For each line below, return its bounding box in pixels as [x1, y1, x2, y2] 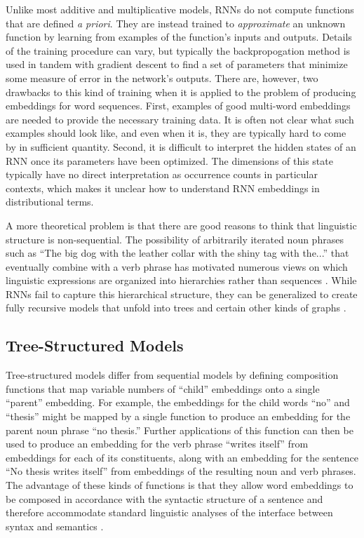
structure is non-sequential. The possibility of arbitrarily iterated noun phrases [6, 231, 344, 246]
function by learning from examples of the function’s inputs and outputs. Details [6, 29, 352, 44]
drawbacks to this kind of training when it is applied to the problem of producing [6, 84, 356, 99]
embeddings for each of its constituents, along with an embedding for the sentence [6, 450, 358, 464]
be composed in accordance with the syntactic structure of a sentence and [6, 491, 323, 506]
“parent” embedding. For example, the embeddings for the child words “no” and [6, 395, 350, 410]
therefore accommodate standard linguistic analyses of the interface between [6, 505, 333, 520]
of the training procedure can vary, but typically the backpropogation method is [6, 43, 351, 58]
